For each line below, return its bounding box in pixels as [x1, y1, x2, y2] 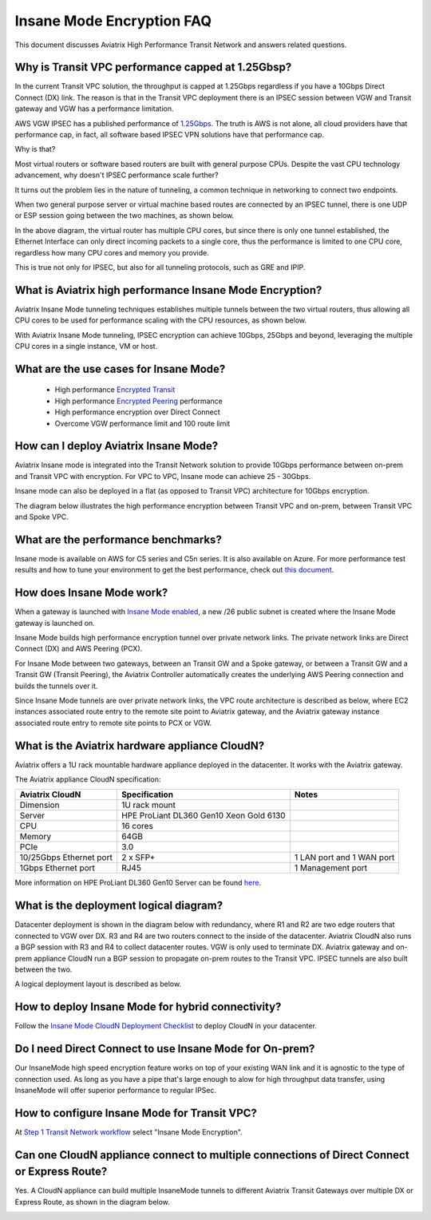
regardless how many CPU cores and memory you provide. [14, 248, 209, 257]
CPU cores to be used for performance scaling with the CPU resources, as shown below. [14, 315, 307, 325]
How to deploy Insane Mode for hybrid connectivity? [14, 1000, 282, 1014]
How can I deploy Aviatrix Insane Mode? [14, 439, 219, 453]
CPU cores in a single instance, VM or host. [14, 342, 158, 351]
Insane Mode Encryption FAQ [14, 12, 212, 30]
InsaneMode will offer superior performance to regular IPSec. [14, 1085, 217, 1095]
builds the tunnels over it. [14, 681, 98, 691]
